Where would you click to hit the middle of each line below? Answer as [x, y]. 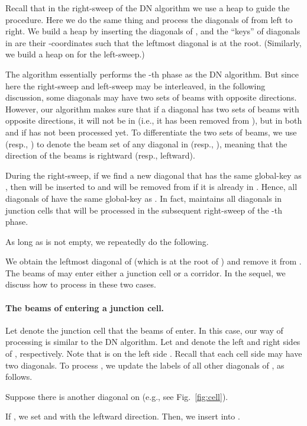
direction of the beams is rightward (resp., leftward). [100, 155]
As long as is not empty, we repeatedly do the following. [107, 241]
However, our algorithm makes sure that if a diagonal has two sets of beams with [152, 109]
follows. [19, 377]
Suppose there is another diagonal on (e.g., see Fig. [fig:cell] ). [117, 396]
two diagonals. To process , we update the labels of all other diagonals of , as [145, 365]
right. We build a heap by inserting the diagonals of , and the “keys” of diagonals [153, 31]
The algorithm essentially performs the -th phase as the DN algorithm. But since [152, 74]
